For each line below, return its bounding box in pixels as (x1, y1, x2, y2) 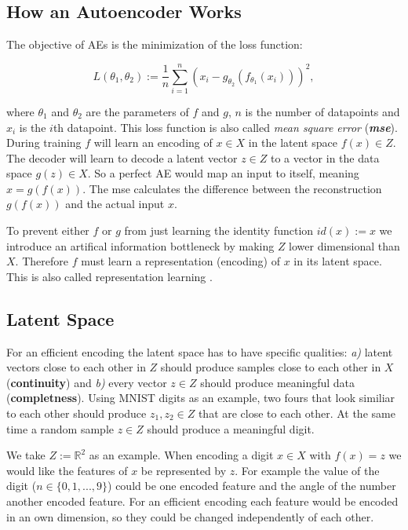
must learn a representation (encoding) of (81, 253, 280, 269)
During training (6, 134, 82, 151)
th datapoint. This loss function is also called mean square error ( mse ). (53, 119, 398, 135)
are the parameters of (86, 103, 189, 119)
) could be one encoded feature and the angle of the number (107, 477, 396, 494)
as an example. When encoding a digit (89, 447, 274, 463)
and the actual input (65, 196, 165, 212)
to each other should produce (6, 405, 147, 422)
